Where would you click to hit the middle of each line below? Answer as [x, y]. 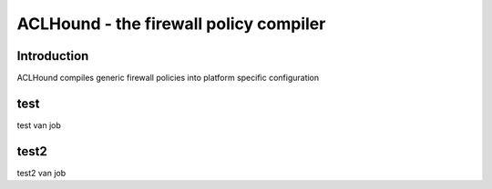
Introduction [53, 56]
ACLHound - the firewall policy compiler [171, 24]
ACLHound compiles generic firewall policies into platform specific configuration [168, 78]
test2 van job [41, 173]
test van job [39, 125]
